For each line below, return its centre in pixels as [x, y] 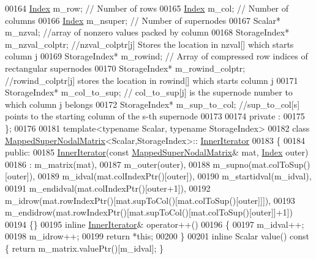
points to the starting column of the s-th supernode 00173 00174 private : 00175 [155, 116]
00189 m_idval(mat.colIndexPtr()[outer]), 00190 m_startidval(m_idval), [175, 176]
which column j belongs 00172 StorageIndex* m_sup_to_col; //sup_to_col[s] [152, 104]
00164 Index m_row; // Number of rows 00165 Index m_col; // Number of [147, 8]
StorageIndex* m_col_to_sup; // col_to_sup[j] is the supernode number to [149, 92]
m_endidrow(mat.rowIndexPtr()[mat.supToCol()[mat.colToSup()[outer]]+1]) [149, 212]
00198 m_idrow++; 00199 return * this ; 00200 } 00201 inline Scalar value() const [157, 236]
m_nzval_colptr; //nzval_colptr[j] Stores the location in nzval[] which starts [149, 44]
